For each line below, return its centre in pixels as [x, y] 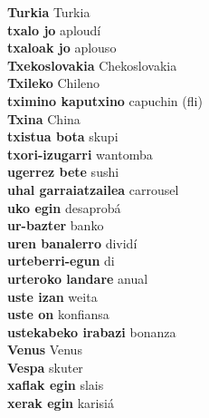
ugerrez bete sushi [63, 172]
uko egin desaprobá [64, 207]
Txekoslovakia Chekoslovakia [92, 65]
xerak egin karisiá [61, 403]
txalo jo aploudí [54, 29]
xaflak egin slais [56, 385]
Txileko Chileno [54, 83]
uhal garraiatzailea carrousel [93, 189]
